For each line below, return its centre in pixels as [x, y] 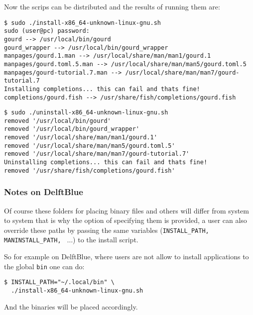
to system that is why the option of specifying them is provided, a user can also [126, 220]
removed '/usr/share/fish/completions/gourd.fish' [90, 170]
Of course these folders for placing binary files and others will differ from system [126, 210]
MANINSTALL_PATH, [33, 241]
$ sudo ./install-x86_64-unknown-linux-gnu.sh [82, 23]
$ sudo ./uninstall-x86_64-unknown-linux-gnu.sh [86, 113]
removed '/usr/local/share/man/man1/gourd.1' [81, 138]
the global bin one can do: [44, 266]
